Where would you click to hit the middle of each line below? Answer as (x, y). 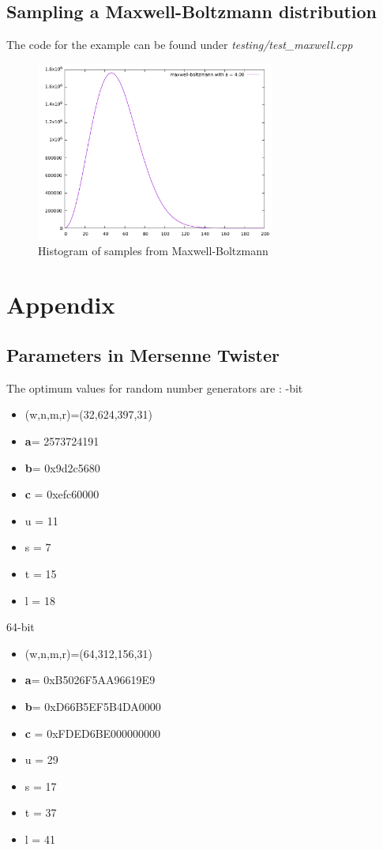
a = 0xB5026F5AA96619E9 (90, 680)
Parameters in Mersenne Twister (143, 355)
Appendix (61, 305)
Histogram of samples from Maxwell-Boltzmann (153, 250)
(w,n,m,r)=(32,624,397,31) (88, 414)
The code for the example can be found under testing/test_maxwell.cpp (180, 45)
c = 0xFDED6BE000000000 (93, 733)
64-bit (21, 627)
